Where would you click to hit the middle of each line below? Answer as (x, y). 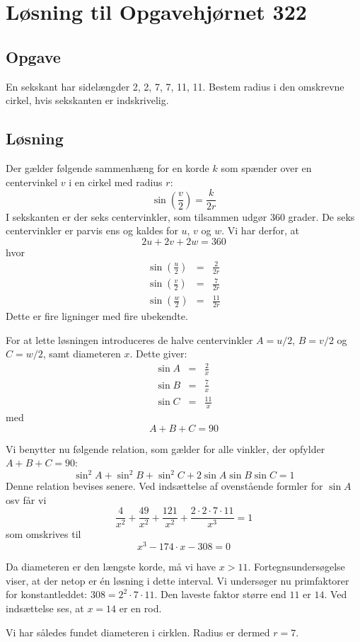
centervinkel (32, 182)
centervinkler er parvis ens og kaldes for (92, 230)
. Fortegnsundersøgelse (296, 567)
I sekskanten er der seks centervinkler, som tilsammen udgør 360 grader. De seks (180, 216)
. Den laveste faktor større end (220, 594)
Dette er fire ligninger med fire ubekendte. (97, 316)
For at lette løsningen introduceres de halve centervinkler (129, 339)
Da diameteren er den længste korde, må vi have (111, 567)
